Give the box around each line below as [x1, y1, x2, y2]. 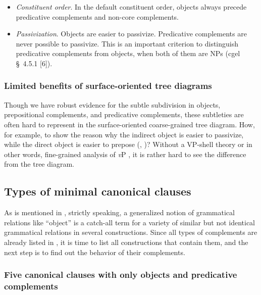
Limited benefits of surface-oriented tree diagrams [4, 79, 212, 92]
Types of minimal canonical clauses [4, 183, 191, 199]
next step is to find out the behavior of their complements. [4, 247, 185, 257]
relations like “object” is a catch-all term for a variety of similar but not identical [4, 217, 255, 227]
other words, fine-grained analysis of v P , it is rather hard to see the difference [4, 149, 246, 159]
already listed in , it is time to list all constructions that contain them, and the [4, 236, 248, 247]
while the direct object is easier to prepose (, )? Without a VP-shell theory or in [4, 139, 252, 150]
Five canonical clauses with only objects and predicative [4, 268, 237, 281]
